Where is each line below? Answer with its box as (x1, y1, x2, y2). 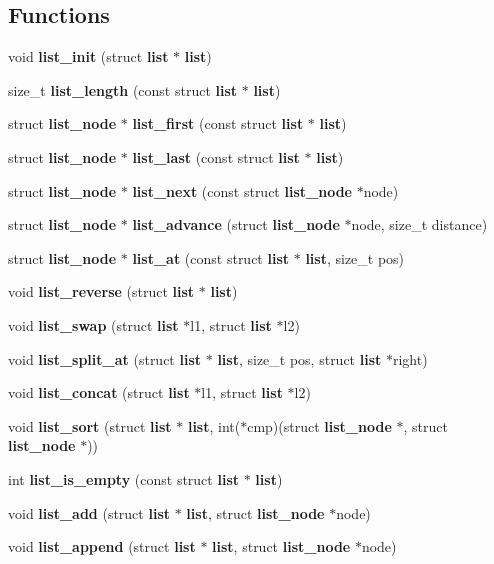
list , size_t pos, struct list (217, 348, 382, 369)
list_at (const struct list (132, 247, 290, 268)
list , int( (187, 415, 241, 436)
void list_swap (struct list (8, 314, 179, 335)
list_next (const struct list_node (132, 180, 352, 201)
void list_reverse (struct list (8, 281, 195, 302)
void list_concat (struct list (8, 382, 190, 403)
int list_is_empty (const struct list (8, 468, 239, 489)
